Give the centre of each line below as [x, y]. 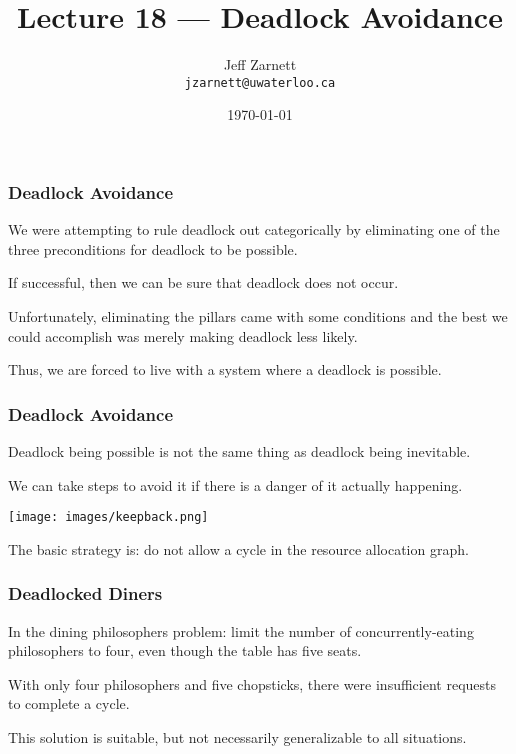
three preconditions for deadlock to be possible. [153, 248]
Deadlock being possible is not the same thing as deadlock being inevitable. [239, 451]
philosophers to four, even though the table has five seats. [185, 650]
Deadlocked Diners [85, 593]
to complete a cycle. [69, 703]
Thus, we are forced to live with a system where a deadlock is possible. [225, 369]
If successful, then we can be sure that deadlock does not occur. [203, 282]
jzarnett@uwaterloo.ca [260, 82]
